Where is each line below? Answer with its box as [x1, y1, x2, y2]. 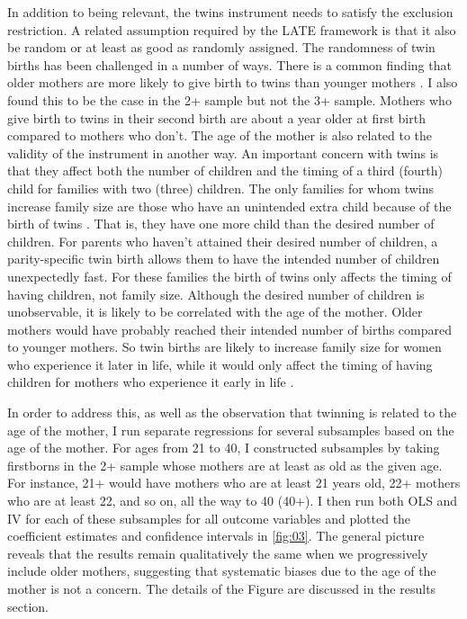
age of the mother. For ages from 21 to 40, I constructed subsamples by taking [7, 438, 440, 457]
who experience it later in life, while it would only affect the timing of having [7, 354, 433, 373]
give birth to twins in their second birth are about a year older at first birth [7, 108, 426, 127]
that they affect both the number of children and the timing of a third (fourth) [7, 161, 443, 180]
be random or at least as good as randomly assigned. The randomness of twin [7, 38, 436, 57]
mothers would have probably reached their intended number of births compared [7, 319, 452, 338]
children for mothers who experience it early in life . [7, 372, 294, 391]
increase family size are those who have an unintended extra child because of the [7, 196, 452, 215]
